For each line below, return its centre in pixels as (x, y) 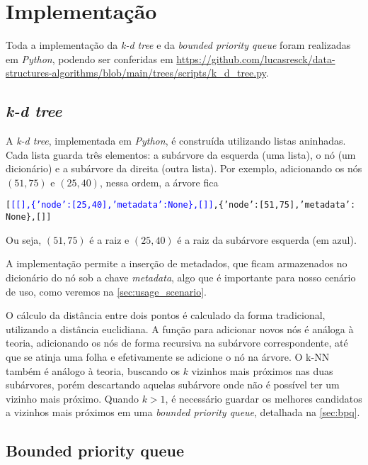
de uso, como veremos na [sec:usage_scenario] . (106, 291)
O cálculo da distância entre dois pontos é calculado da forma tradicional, (166, 315)
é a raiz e (109, 239)
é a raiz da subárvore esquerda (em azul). (267, 239)
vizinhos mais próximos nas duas (262, 370)
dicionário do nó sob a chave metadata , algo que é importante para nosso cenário (181, 277)
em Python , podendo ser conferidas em (90, 58)
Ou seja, (24, 239)
